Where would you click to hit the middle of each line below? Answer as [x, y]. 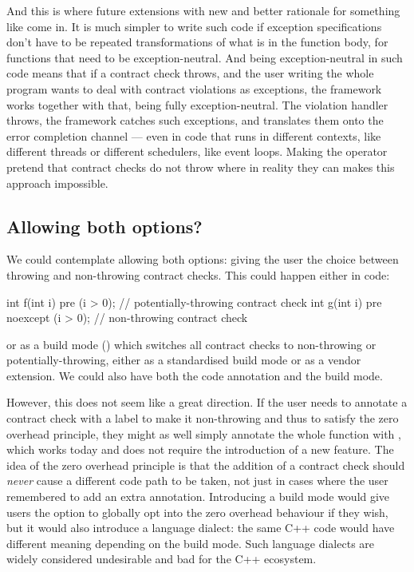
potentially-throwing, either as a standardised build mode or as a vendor [184, 360]
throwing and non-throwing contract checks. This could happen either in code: [198, 274]
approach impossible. [57, 183]
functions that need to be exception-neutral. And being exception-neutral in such [205, 57]
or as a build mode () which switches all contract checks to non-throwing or [191, 344]
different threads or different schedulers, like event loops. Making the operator [197, 151]
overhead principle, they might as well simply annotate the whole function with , [204, 433]
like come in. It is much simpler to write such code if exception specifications [194, 26]
